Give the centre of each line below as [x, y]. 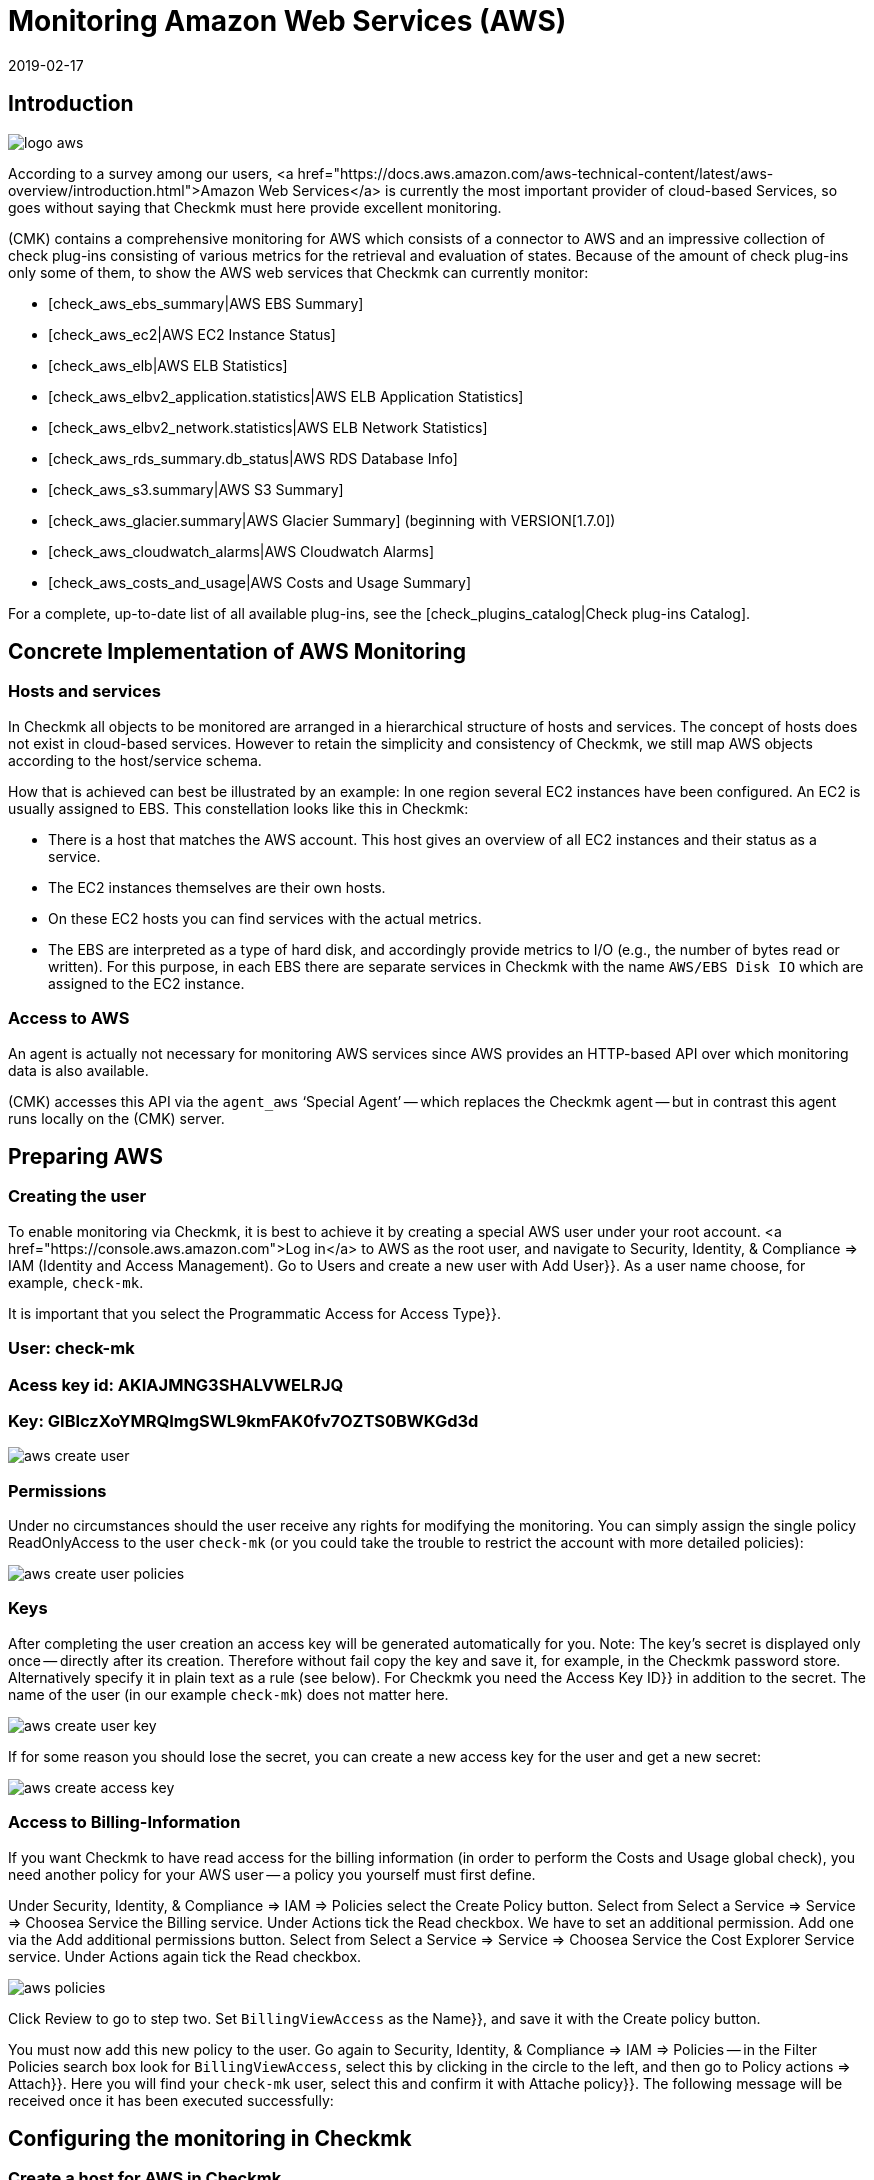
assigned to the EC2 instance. [146, 983]
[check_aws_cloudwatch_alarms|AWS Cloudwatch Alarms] [241, 551]
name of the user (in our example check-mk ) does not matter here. [228, 1694]
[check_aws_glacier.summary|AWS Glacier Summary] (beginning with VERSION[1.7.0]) [332, 520]
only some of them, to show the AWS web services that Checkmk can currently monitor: [298, 272]
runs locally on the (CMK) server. [116, 1118]
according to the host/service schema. [135, 760]
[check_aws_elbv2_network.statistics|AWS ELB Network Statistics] [268, 427]
